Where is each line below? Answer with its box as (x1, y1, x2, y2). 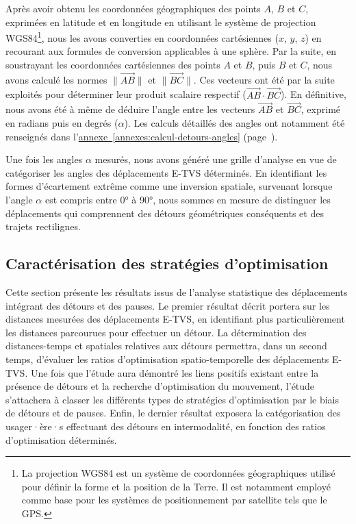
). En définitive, (281, 87, 346, 101)
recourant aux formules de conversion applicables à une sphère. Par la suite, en (5, 44, 337, 58)
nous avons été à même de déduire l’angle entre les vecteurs (5, 102, 255, 116)
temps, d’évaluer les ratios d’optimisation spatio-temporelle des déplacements (5, 351, 329, 366)
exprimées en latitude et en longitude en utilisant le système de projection (5, 14, 316, 29)
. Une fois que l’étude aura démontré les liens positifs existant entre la (25, 365, 319, 379)
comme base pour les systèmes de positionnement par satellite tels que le (21, 492, 327, 507)
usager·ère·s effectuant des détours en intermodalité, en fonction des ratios (5, 419, 326, 433)
